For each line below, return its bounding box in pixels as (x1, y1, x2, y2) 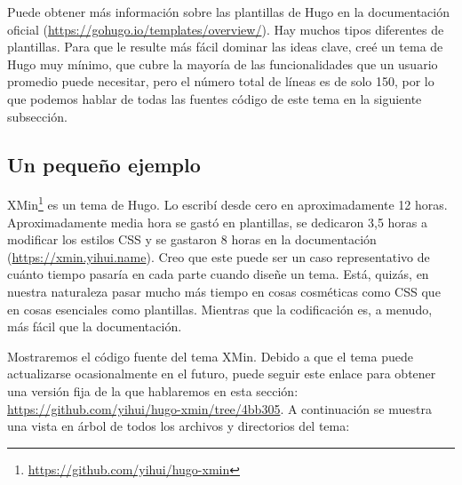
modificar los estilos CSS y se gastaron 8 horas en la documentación (7, 230, 377, 249)
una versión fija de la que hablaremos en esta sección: (7, 381, 299, 400)
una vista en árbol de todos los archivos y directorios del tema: (7, 417, 350, 435)
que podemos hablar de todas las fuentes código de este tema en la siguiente (7, 89, 422, 107)
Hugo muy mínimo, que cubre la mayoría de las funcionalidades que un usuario (7, 54, 438, 73)
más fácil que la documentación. (7, 317, 182, 336)
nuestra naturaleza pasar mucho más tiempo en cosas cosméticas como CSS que (7, 282, 441, 300)
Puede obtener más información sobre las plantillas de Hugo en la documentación (7, 3, 450, 20)
